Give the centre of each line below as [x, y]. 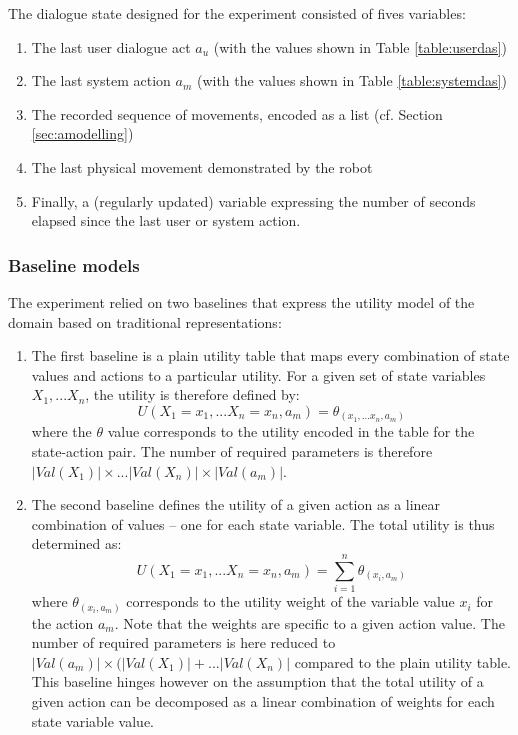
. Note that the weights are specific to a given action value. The [309, 622]
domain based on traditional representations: [145, 321]
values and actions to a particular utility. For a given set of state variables [258, 374]
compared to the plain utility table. [402, 661]
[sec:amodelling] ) [82, 133]
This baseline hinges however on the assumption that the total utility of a [257, 681]
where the [61, 431]
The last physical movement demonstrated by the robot [202, 166]
